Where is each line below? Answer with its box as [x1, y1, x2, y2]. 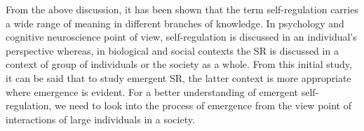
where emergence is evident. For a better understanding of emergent [6, 84, 299, 99]
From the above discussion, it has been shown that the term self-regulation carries [6, 2, 358, 16]
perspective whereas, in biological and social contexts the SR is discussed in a [6, 43, 339, 57]
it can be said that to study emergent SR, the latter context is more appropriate [6, 70, 351, 85]
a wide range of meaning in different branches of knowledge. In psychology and [6, 15, 344, 30]
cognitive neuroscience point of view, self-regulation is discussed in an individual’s [6, 29, 357, 44]
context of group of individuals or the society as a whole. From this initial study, [6, 57, 352, 71]
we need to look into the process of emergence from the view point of [55, 98, 351, 113]
